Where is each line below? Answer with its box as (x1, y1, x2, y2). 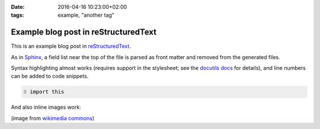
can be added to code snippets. (11, 73, 89, 80)
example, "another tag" (57, 12, 115, 19)
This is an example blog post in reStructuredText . (11, 43, 132, 50)
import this (30, 89, 65, 95)
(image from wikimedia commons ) (11, 114, 95, 121)
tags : (11, 12, 24, 19)
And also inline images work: (11, 104, 81, 111)
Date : (11, 4, 25, 10)
